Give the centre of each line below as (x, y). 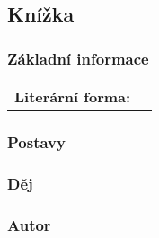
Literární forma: (73, 97)
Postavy (36, 141)
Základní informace (78, 58)
